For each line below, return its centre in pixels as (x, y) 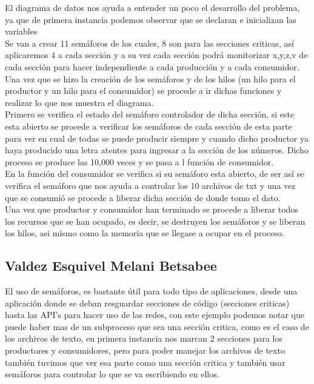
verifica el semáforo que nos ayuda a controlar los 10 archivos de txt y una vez (150, 185)
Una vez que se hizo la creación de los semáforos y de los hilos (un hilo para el (150, 78)
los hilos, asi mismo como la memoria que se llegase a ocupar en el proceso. (145, 233)
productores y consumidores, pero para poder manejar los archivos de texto (145, 350)
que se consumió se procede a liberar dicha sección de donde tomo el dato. (143, 197)
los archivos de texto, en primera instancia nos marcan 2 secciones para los (144, 338)
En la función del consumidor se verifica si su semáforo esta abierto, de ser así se (155, 174)
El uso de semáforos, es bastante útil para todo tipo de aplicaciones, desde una (151, 291)
